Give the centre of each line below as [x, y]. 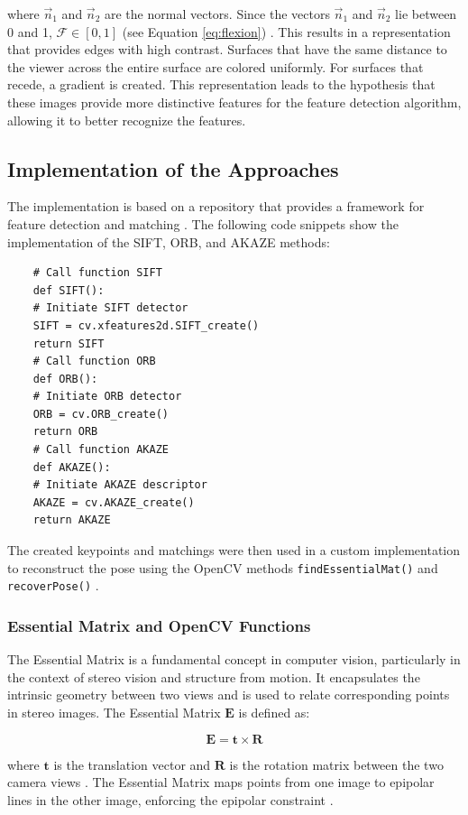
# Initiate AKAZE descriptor [120, 485]
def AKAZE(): [72, 467]
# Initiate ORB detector [107, 397]
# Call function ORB [94, 361]
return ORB [65, 432]
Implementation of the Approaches [173, 168]
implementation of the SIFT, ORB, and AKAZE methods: [169, 241]
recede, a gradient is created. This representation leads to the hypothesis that [221, 84]
